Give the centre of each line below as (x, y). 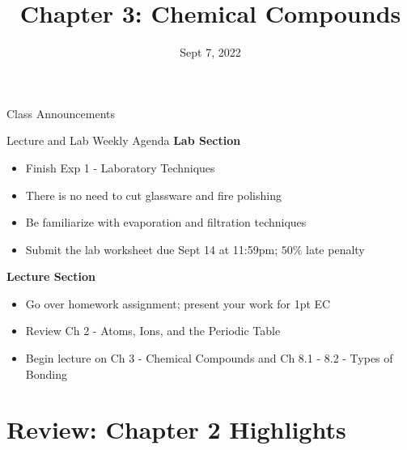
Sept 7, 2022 (210, 52)
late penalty (335, 249)
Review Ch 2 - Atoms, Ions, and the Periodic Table (153, 331)
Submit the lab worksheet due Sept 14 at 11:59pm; (152, 249)
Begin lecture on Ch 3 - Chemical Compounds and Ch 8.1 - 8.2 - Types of (209, 358)
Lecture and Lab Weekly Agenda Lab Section (124, 140)
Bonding (46, 374)
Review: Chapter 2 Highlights (176, 429)
